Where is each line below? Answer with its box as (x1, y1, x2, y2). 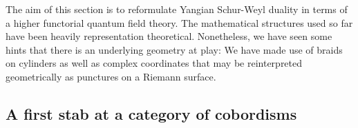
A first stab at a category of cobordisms (6, 103, 297, 124)
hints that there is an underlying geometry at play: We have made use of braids (6, 42, 343, 56)
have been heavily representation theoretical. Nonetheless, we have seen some (6, 29, 332, 43)
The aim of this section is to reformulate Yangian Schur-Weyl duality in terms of (6, 2, 348, 16)
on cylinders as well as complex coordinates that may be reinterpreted (6, 56, 303, 70)
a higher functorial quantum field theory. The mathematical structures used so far (6, 15, 353, 30)
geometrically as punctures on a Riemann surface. (6, 69, 216, 83)
